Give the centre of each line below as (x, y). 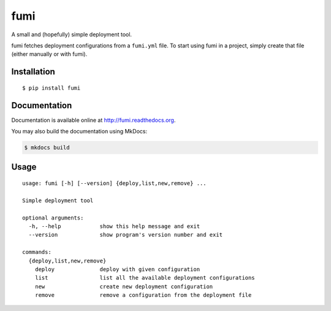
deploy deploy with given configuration (117, 269)
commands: (37, 252)
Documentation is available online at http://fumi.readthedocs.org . (93, 120)
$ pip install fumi (51, 88)
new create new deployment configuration (124, 286)
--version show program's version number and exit (126, 235)
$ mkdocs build (47, 148)
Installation (33, 72)
